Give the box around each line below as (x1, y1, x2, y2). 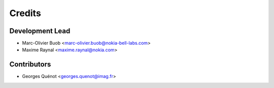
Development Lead (9, 27, 71, 35)
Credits (9, 8, 42, 19)
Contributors (9, 60, 51, 69)
